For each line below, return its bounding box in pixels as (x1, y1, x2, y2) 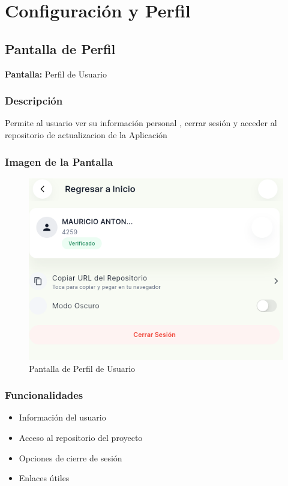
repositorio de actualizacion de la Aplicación (5, 128, 167, 141)
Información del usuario (19, 411, 106, 424)
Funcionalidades (5, 387, 83, 402)
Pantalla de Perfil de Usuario (29, 362, 136, 374)
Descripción (5, 93, 63, 108)
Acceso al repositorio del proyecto (19, 431, 143, 444)
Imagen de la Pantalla (5, 154, 113, 169)
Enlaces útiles (19, 472, 70, 484)
